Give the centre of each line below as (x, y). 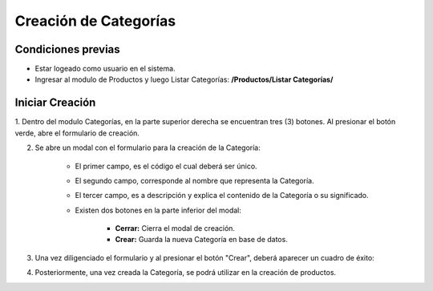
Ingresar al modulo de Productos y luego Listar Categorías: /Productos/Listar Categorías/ (184, 79)
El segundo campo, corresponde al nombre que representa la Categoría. (194, 180)
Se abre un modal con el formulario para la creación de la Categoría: (148, 148)
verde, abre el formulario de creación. (77, 133)
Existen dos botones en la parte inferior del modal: (158, 210)
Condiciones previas (67, 49)
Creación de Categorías (95, 21)
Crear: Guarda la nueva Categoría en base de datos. (201, 240)
